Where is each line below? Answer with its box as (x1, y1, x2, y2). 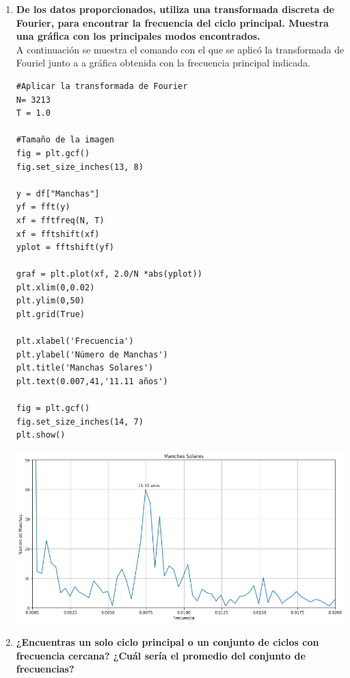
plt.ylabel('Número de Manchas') (16, 349, 168, 360)
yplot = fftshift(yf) (16, 242, 114, 253)
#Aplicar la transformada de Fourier (16, 81, 188, 91)
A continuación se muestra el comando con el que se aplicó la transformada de (16, 42, 345, 56)
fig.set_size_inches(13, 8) (16, 162, 144, 172)
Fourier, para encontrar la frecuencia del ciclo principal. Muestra (16, 15, 329, 29)
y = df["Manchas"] (16, 188, 100, 199)
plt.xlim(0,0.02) (16, 282, 95, 292)
